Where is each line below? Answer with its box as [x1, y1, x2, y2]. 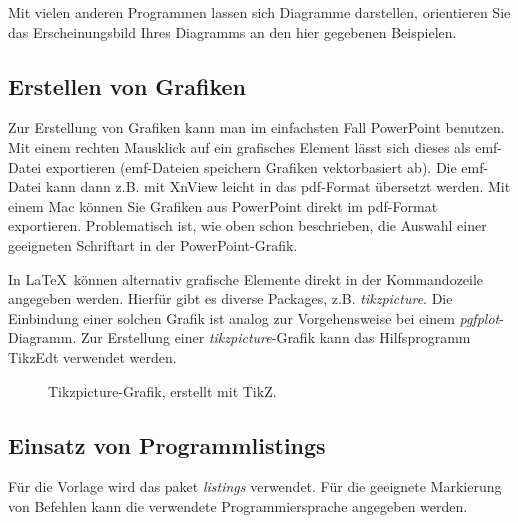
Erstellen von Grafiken [8, 70, 247, 101]
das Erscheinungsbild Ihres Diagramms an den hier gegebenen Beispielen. [8, 21, 457, 42]
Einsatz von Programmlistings [8, 429, 326, 460]
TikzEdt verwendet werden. [8, 346, 177, 367]
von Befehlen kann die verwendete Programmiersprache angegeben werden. [8, 495, 468, 516]
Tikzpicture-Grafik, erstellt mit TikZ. [48, 380, 277, 401]
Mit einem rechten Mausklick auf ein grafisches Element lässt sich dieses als [8, 136, 471, 157]
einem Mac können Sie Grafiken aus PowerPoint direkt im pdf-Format [8, 195, 438, 216]
